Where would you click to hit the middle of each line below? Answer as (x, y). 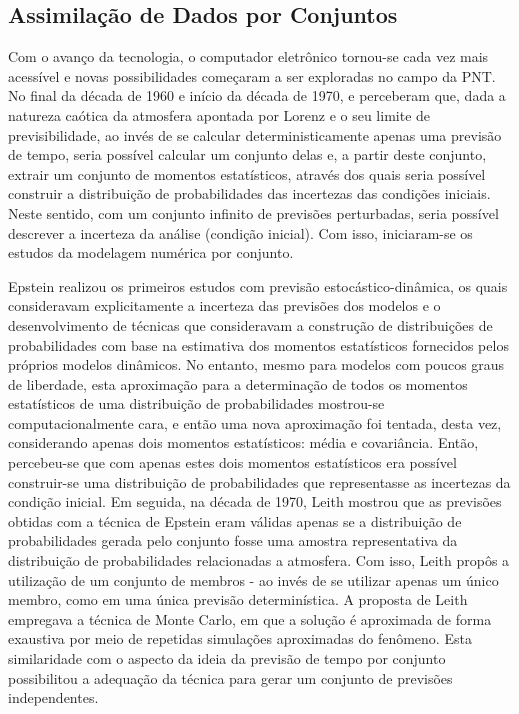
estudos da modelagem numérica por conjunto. (151, 252)
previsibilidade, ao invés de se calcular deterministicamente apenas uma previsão (255, 134)
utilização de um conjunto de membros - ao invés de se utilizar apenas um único (253, 579)
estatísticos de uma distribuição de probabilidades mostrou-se (196, 403)
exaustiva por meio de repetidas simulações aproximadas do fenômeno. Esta (240, 638)
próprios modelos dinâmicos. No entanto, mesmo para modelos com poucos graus (256, 364)
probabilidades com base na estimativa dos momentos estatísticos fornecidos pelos (258, 344)
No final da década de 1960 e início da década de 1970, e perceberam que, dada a (257, 95)
